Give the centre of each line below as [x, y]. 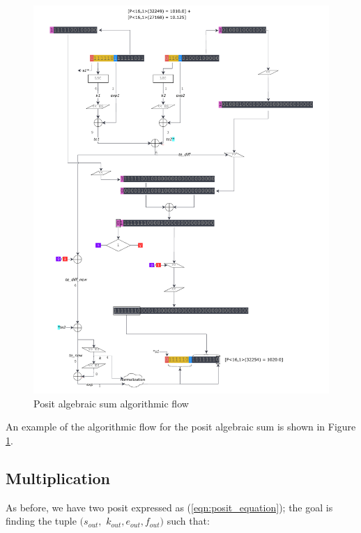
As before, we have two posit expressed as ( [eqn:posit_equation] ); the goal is [169, 507]
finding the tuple [41, 521]
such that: [188, 521]
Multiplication [58, 478]
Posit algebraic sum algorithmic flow [111, 403]
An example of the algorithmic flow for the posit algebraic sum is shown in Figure [181, 427]
